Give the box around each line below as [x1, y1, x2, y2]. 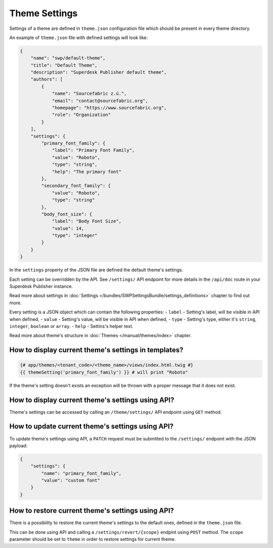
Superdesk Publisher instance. [9, 283, 73, 289]
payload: [9, 443, 28, 449]
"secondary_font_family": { [41, 183, 111, 189]
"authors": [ [30, 77, 63, 82]
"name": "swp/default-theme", [30, 55, 106, 61]
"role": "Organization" [52, 112, 111, 118]
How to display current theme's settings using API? [9, 395, 174, 404]
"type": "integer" [52, 233, 98, 238]
